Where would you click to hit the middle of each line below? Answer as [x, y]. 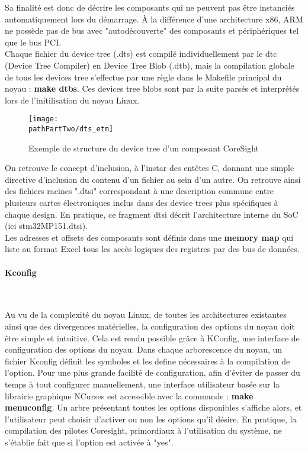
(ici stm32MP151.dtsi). [46, 226]
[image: [44, 119]
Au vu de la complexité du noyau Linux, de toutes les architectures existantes [146, 314]
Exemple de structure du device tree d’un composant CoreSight [144, 148]
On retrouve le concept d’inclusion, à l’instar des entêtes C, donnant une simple [150, 168]
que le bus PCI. [33, 42]
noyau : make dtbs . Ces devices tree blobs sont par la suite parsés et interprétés [152, 88]
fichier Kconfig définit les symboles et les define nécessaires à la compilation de [147, 361]
